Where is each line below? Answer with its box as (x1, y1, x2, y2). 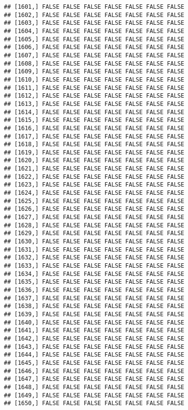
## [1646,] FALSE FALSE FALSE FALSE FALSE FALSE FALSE (4, 367, 185, 375)
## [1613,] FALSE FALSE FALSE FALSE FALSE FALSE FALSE (4, 100, 185, 107)
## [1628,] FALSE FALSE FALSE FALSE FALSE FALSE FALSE (4, 222, 185, 229)
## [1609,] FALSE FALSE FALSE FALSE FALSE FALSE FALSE (4, 68, 185, 75)
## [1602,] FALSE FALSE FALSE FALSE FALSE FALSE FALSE (4, 11, 185, 18)
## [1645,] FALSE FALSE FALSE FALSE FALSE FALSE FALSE (4, 359, 185, 366)
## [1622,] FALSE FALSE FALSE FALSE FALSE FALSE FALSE (4, 173, 185, 180)
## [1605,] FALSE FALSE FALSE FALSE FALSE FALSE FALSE (4, 35, 185, 43)
